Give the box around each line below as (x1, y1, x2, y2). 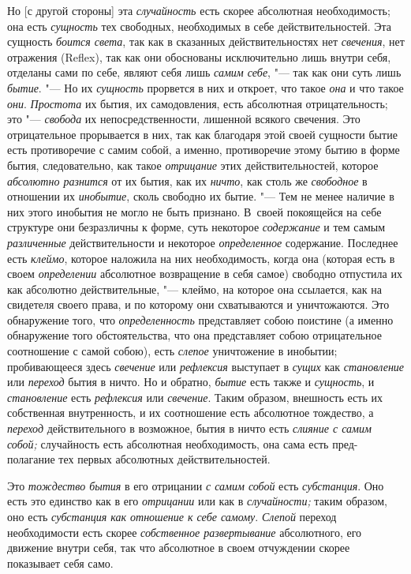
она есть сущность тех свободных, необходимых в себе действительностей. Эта (7, 17, 392, 34)
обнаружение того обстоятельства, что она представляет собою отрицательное (7, 327, 382, 343)
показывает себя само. (7, 554, 114, 571)
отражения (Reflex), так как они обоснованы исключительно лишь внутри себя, (7, 48, 391, 65)
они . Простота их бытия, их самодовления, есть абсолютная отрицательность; (7, 95, 388, 111)
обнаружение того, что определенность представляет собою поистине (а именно (7, 311, 394, 328)
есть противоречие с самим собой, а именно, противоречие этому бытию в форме (7, 141, 400, 158)
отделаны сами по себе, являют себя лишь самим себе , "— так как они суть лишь (7, 64, 402, 81)
